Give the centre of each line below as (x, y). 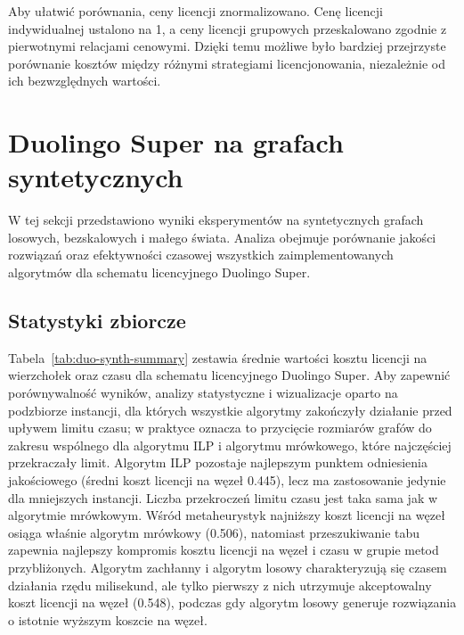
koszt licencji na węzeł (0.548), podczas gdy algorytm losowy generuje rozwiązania (232, 602)
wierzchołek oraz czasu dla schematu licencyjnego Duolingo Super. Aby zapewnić (229, 375)
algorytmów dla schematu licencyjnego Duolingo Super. (159, 272)
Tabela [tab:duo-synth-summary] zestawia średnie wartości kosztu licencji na (218, 357)
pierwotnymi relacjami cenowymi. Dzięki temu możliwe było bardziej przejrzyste (227, 46)
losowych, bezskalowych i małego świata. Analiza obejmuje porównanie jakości (222, 237)
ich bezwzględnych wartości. (85, 81)
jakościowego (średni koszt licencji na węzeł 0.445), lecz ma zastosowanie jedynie (227, 480)
